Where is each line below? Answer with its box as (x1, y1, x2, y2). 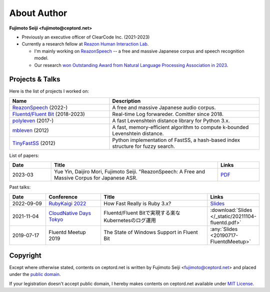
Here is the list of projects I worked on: (9, 88, 89, 94)
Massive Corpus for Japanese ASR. (54, 174, 137, 181)
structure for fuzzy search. (112, 142, 175, 149)
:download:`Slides (210, 206, 252, 213)
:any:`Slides (210, 225, 238, 232)
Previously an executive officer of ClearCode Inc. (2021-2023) (21, 34, 150, 40)
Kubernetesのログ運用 (103, 216, 156, 223)
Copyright (9, 251, 42, 259)
